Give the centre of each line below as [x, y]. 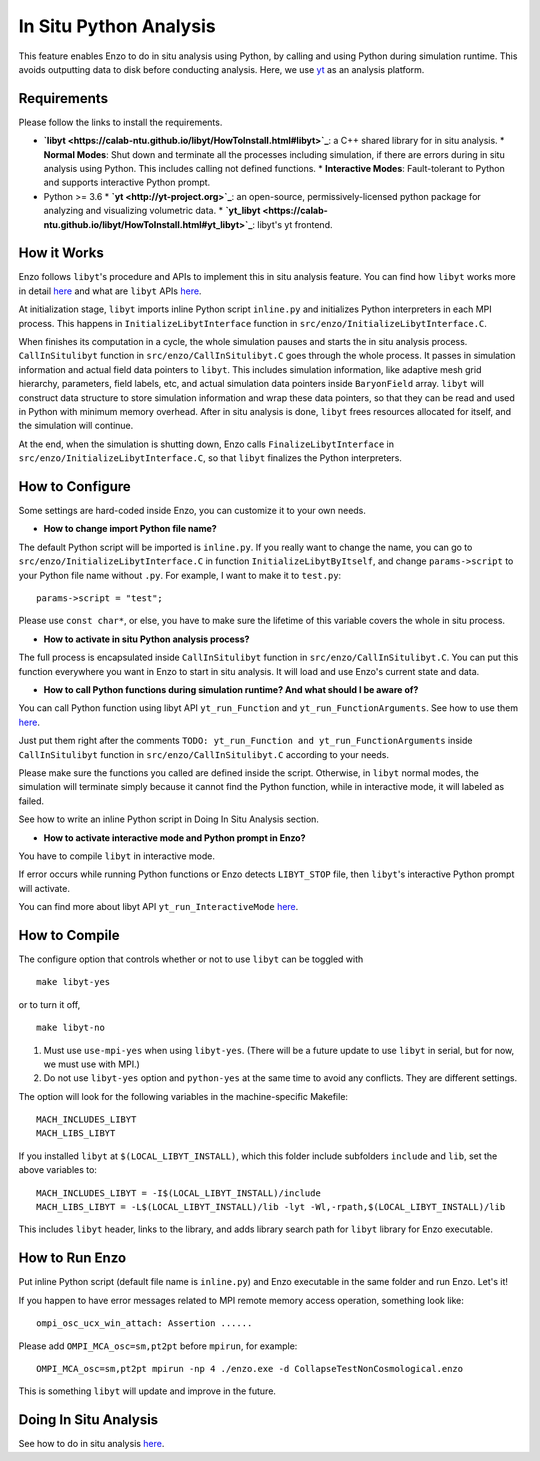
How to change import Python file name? [130, 529]
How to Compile [69, 935]
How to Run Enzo [72, 1258]
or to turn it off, [49, 1004]
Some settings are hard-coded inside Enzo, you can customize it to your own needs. [192, 511]
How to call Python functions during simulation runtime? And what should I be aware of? [231, 689]
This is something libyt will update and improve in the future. [147, 1391]
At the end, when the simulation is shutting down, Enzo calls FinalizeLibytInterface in [206, 444]
